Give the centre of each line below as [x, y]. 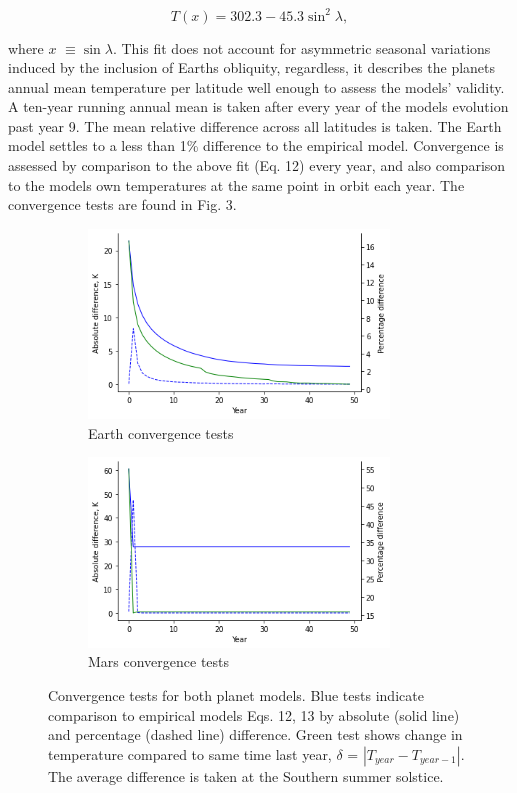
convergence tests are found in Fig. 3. [122, 204]
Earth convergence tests [161, 432]
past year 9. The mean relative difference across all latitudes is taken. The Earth [255, 125]
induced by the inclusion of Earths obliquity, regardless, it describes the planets [252, 67]
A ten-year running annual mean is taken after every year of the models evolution [258, 106]
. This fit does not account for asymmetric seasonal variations [301, 47]
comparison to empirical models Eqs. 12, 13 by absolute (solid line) [254, 714]
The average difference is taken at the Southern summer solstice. [246, 775]
